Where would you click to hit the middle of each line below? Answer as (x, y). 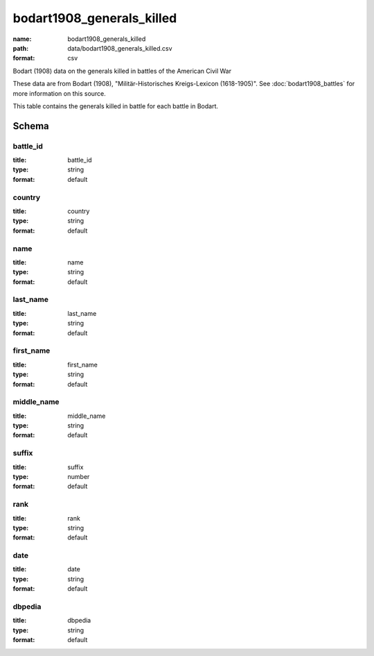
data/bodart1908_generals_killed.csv (120, 48)
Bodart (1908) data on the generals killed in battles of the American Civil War (122, 71)
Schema (31, 126)
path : (21, 48)
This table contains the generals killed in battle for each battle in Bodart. (115, 106)
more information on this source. (60, 93)
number (79, 476)
